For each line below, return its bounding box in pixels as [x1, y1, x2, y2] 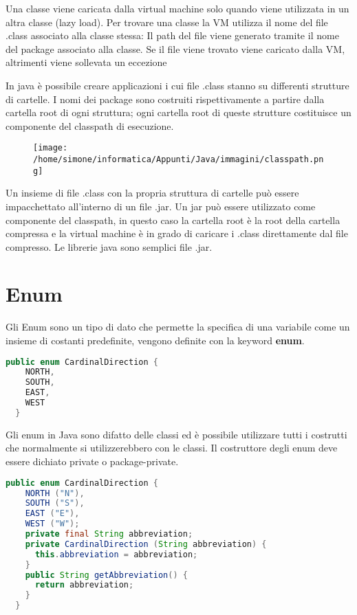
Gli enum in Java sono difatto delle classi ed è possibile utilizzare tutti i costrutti [6, 427, 347, 441]
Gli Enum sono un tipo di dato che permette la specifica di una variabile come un [6, 320, 350, 334]
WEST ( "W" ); [25, 519, 80, 529]
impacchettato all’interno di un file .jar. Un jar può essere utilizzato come [6, 199, 316, 213]
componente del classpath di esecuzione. [6, 118, 174, 133]
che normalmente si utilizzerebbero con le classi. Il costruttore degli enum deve [6, 440, 338, 455]
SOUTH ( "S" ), [25, 498, 85, 508]
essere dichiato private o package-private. [6, 454, 179, 469]
